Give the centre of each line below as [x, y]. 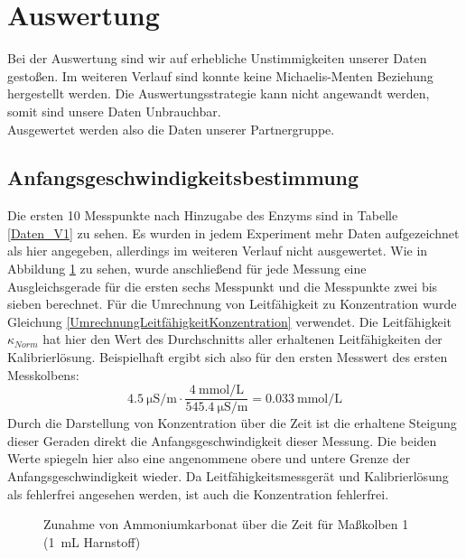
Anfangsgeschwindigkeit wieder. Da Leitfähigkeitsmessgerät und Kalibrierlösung [228, 476]
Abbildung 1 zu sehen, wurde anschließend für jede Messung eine [187, 269]
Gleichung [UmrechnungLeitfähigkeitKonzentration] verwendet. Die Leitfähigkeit [230, 321]
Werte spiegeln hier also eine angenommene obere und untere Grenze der [209, 458]
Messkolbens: [43, 374]
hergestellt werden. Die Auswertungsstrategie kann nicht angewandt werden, [219, 93]
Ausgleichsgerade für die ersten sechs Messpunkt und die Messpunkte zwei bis [223, 286]
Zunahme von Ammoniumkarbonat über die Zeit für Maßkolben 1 [226, 524]
